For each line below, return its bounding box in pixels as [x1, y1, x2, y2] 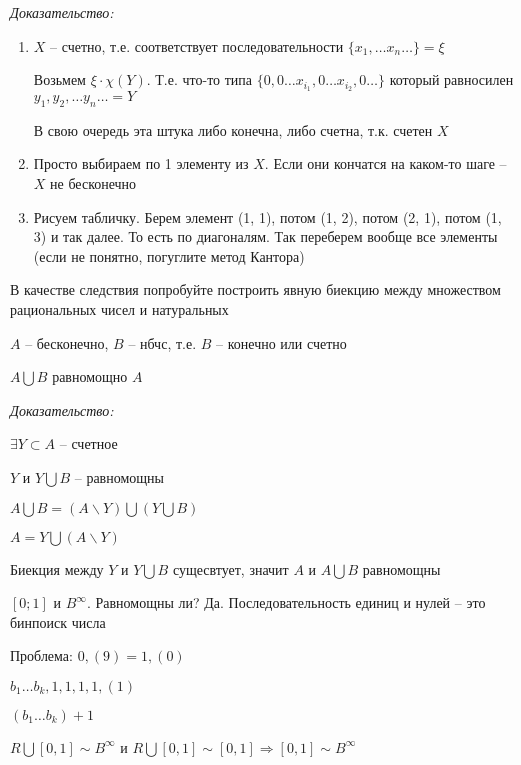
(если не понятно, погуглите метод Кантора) [33, 245, 305, 266]
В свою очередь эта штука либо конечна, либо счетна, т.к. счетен [33, 119, 433, 140]
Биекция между [10, 558, 104, 579]
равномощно [52, 366, 128, 387]
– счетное [59, 433, 118, 454]
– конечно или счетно [216, 332, 347, 353]
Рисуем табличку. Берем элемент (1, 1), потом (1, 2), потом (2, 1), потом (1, [33, 206, 502, 227]
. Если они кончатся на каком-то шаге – [264, 153, 507, 174]
